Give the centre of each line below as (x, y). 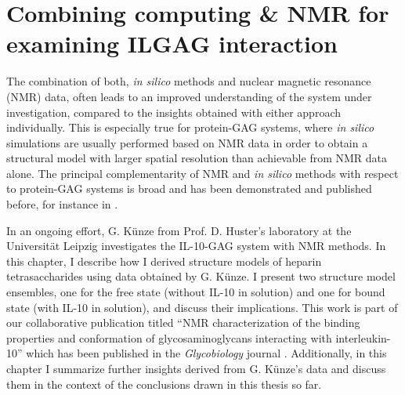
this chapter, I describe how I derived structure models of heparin (164, 261)
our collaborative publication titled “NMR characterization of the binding (183, 323)
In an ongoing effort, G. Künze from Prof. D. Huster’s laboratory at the (179, 230)
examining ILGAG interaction (172, 43)
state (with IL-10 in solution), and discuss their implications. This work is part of (202, 307)
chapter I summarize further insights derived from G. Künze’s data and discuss (196, 368)
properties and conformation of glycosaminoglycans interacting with (169, 337)
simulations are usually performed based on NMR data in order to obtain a (187, 142)
